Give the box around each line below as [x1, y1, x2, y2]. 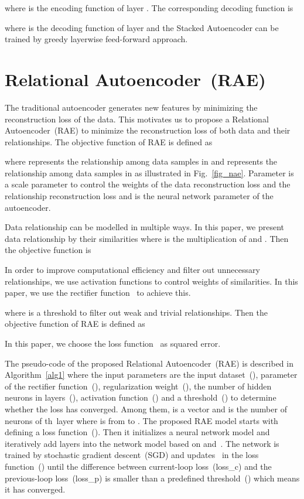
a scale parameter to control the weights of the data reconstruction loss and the [5, 178, 291, 190]
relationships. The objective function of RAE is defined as [5, 135, 213, 148]
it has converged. [5, 483, 66, 495]
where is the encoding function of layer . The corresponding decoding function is [5, 2, 293, 13]
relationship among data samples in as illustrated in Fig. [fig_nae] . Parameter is [5, 166, 294, 179]
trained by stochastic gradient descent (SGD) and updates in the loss [5, 449, 259, 461]
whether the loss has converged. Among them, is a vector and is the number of [5, 402, 287, 415]
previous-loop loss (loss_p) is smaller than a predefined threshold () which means [5, 471, 300, 484]
